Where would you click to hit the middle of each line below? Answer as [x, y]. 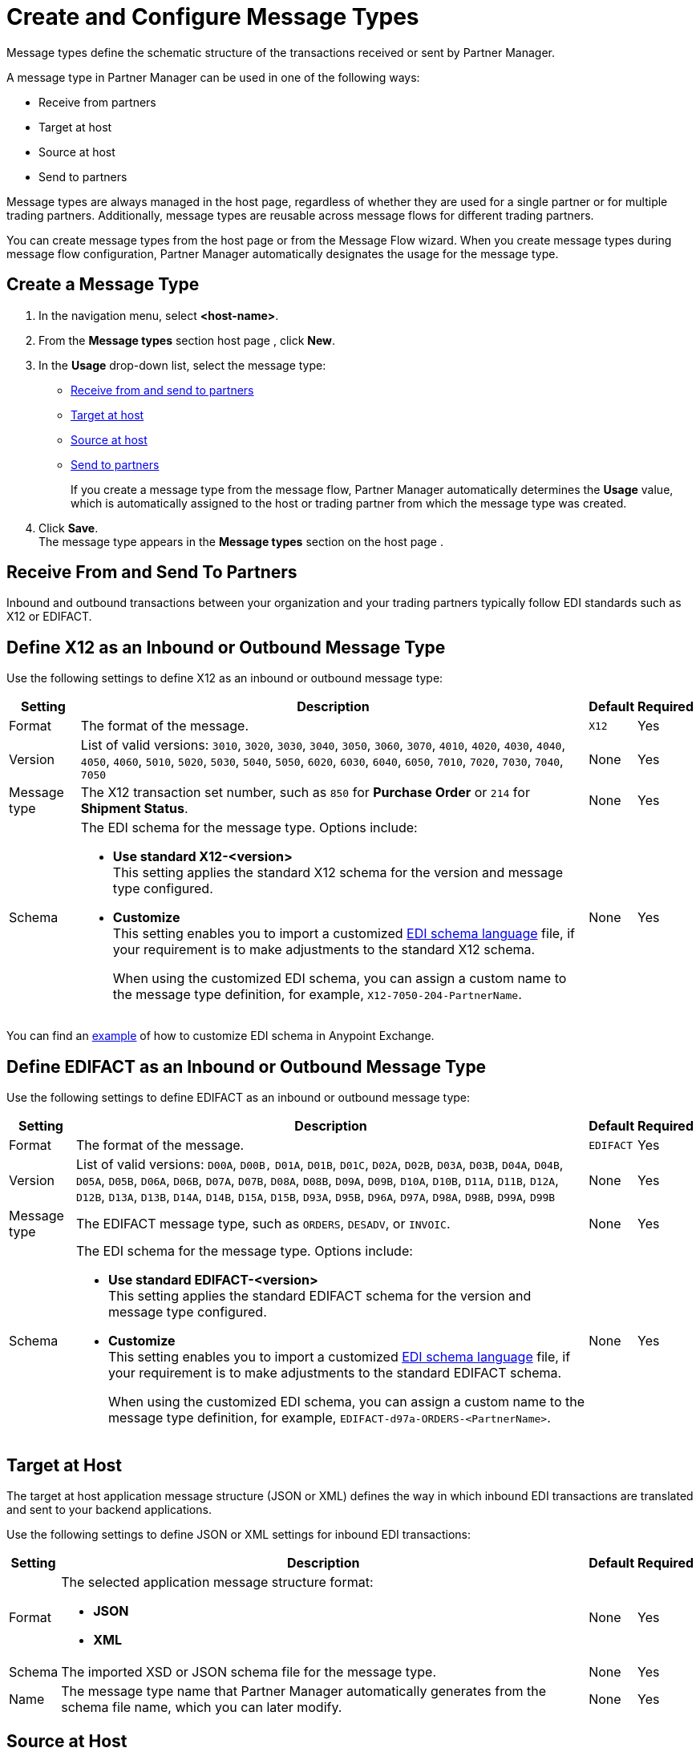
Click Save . [69, 528]
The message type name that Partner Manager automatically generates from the [304, 1691]
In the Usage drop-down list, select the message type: [182, 365]
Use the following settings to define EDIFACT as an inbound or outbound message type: [239, 1098]
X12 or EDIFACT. [49, 617]
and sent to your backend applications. [109, 1509]
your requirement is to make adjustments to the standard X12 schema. [324, 950]
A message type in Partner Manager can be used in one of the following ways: [213, 77]
